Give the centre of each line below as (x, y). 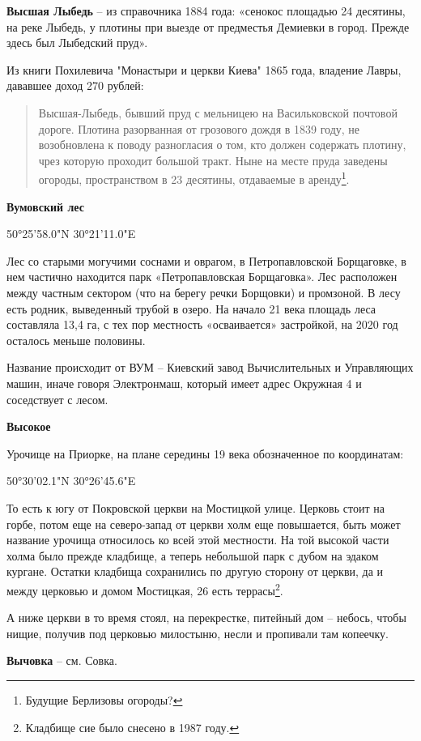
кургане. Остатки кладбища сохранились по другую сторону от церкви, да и (195, 571)
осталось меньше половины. (76, 340)
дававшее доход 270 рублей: (75, 85)
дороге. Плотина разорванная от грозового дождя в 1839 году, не (199, 128)
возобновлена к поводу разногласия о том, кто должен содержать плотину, (222, 145)
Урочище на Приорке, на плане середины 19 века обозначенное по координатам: (205, 453)
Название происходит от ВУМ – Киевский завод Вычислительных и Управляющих (210, 367)
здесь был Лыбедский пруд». (77, 43)
